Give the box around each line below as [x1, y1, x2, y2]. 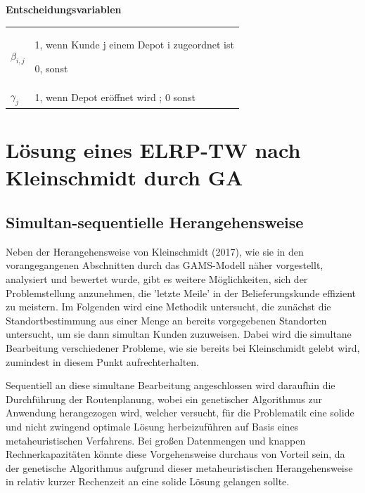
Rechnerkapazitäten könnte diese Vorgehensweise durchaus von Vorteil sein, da [6, 447, 345, 461]
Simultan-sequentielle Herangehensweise [6, 211, 304, 233]
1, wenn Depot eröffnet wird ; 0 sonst [34, 89, 196, 104]
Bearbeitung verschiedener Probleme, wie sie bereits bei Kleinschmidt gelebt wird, [6, 341, 360, 355]
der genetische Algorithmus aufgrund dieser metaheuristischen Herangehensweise [6, 460, 353, 475]
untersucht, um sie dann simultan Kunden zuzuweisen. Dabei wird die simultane [6, 327, 352, 341]
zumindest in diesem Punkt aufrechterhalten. [6, 354, 200, 369]
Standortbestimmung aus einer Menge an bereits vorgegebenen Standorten [6, 313, 327, 327]
